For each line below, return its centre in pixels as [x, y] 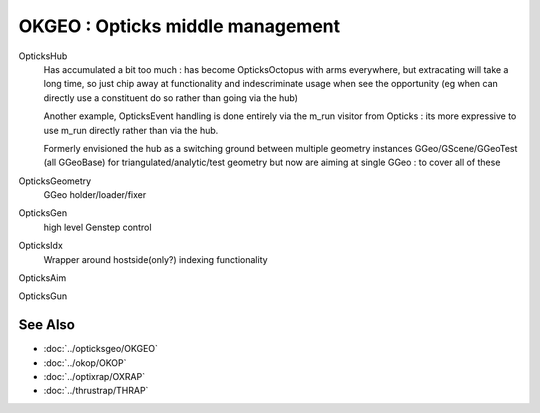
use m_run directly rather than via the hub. [131, 130]
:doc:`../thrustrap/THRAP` [96, 391]
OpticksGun [43, 296]
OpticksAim [42, 278]
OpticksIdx [41, 246]
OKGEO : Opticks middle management [179, 26]
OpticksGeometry [55, 181]
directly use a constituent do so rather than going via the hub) [171, 97]
